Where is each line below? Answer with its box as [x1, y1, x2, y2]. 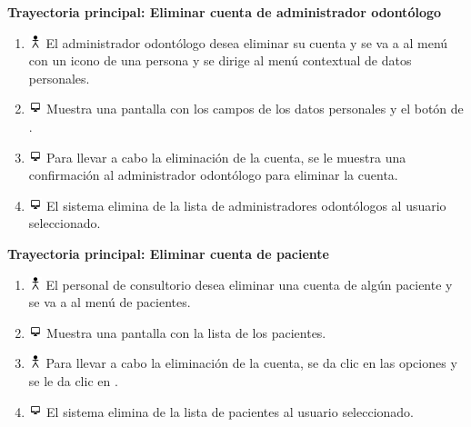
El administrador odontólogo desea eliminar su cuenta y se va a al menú [45, 33, 448, 52]
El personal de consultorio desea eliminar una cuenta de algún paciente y [45, 274, 453, 293]
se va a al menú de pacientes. [28, 293, 191, 312]
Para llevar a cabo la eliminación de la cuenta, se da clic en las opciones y [45, 353, 457, 372]
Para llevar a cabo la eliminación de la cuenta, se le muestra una [46, 147, 406, 166]
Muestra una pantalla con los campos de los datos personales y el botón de [46, 99, 464, 118]
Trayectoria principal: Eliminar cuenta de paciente [7, 243, 329, 263]
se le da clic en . [28, 371, 118, 390]
